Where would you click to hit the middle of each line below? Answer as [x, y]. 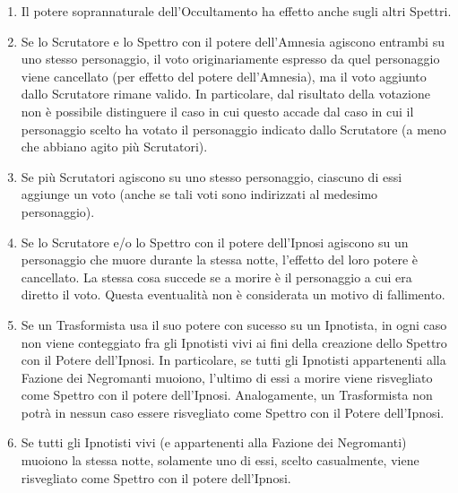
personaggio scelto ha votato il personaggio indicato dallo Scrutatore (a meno [233, 129]
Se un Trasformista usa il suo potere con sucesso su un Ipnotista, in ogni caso [234, 324]
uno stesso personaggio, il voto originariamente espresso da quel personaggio [230, 59]
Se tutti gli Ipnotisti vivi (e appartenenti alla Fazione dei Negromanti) [214, 442]
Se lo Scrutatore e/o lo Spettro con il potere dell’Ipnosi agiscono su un [215, 242]
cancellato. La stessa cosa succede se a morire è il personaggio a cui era [216, 277]
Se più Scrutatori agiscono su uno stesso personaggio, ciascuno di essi [212, 176]
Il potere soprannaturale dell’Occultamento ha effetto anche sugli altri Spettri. [236, 11]
